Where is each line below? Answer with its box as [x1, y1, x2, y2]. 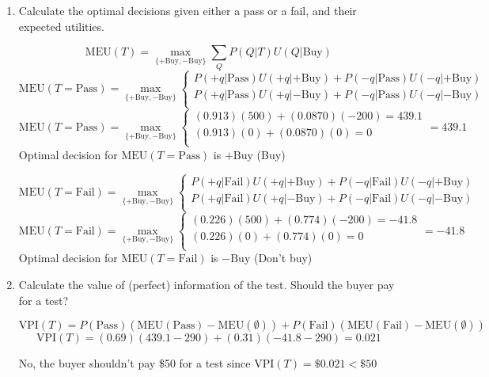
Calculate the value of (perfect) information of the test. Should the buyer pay [18, 276, 395, 293]
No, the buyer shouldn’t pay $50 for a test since [18, 355, 251, 371]
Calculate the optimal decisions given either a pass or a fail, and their [18, 2, 357, 18]
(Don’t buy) [253, 249, 313, 266]
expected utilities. [18, 17, 104, 34]
